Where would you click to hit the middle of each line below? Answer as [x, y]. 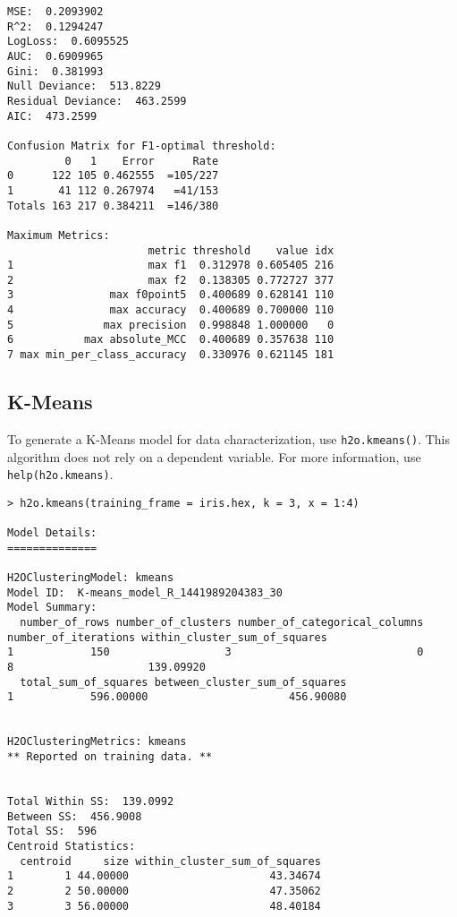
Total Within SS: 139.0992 [91, 801]
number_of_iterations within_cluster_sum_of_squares [167, 637]
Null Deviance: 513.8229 [84, 86]
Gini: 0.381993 [55, 71]
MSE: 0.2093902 [55, 12]
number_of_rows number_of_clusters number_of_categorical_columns [222, 623]
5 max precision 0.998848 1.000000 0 [171, 325]
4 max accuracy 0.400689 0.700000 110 [171, 310]
